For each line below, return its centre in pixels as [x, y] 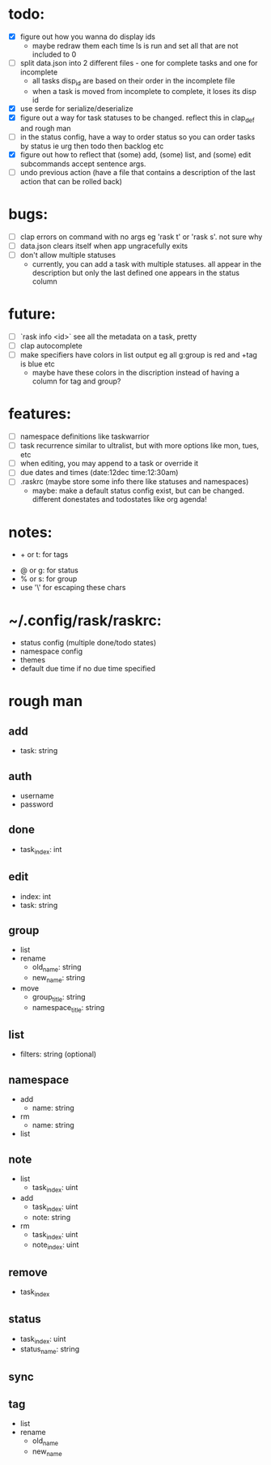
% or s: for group [49, 579]
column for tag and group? [76, 381]
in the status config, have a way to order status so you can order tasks [138, 137]
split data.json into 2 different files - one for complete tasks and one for [139, 63]
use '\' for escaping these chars [73, 588]
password [37, 804]
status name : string [50, 1350]
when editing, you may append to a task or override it [109, 464]
